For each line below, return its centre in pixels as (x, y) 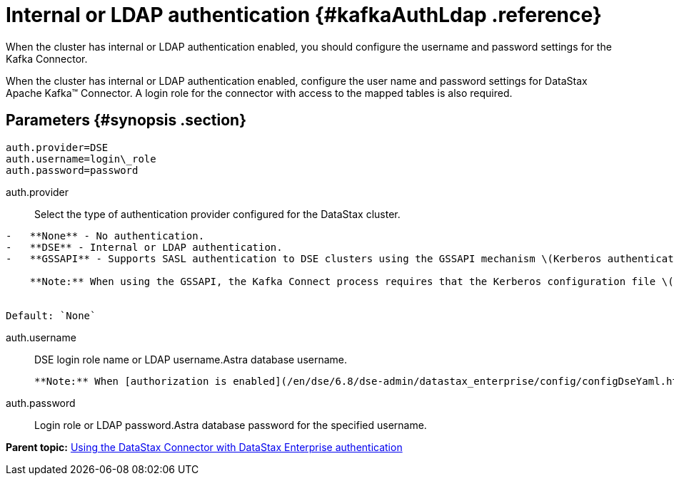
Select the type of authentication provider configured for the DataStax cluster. (217, 214)
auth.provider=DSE (57, 147)
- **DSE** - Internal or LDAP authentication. (144, 247)
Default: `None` (51, 315)
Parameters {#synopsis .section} (126, 120)
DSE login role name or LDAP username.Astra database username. (191, 359)
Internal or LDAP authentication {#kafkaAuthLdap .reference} (304, 15)
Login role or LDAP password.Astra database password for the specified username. (231, 425)
